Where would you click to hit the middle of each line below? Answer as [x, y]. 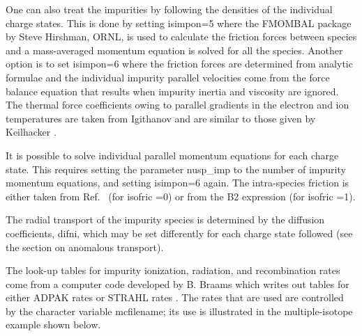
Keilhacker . [31, 132]
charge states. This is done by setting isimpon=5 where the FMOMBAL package [179, 23]
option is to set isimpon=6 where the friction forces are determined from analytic [179, 64]
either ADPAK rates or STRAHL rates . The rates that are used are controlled [175, 297]
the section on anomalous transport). [85, 247]
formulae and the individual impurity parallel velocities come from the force [168, 77]
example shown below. [53, 325]
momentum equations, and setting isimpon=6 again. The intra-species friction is [178, 183]
